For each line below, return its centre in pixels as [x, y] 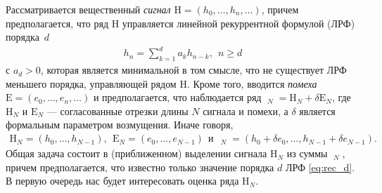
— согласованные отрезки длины [117, 111]
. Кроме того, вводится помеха [252, 83]
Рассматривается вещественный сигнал [88, 9]
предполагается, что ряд [57, 23]
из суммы [307, 153]
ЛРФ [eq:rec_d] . [320, 167]
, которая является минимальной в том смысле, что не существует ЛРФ [193, 70]
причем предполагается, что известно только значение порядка [140, 167]
